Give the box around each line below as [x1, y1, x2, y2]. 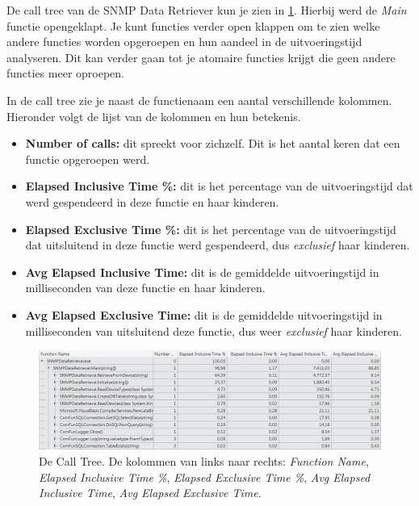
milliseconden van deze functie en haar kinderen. [25, 279, 266, 296]
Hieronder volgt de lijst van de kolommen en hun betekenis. [6, 107, 301, 124]
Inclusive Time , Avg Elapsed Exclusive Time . [39, 484, 262, 501]
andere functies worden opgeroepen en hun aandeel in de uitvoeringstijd [6, 33, 362, 50]
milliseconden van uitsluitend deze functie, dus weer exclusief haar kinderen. [25, 322, 402, 339]
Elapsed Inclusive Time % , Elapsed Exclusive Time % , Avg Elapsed [39, 468, 371, 485]
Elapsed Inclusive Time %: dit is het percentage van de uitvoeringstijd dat [25, 178, 413, 194]
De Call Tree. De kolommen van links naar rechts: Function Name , [39, 453, 369, 470]
